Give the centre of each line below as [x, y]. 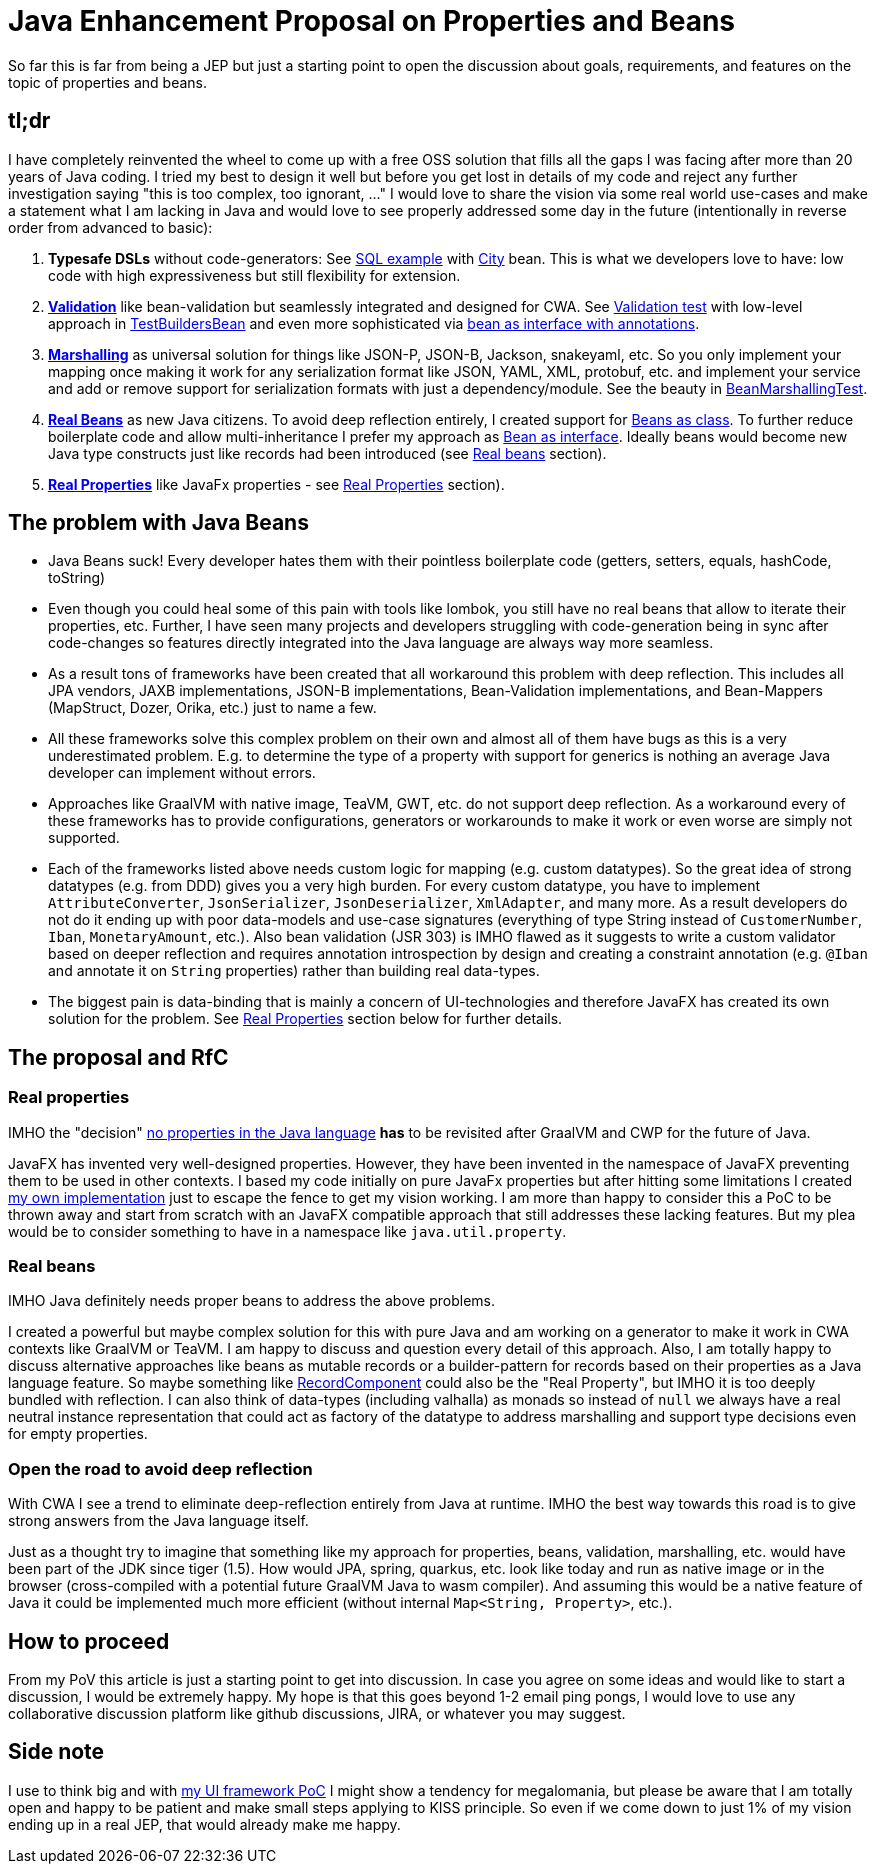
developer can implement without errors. [182, 773]
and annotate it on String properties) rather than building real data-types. [294, 971]
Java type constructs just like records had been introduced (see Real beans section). [327, 453]
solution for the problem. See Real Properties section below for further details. [305, 1019]
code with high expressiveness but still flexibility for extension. [254, 275]
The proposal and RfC [118, 1057]
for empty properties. [78, 1434]
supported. [84, 838]
